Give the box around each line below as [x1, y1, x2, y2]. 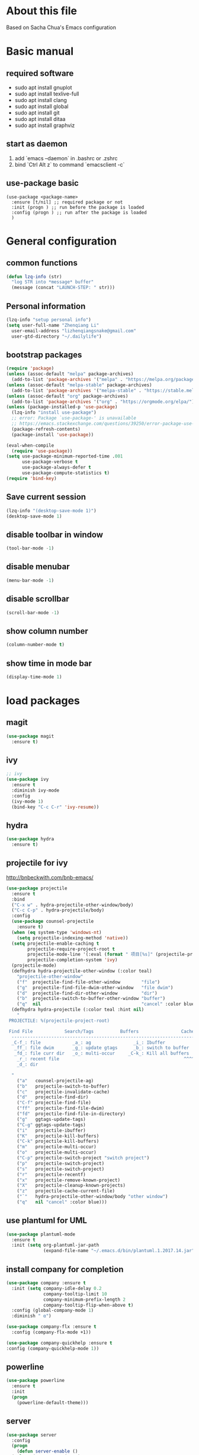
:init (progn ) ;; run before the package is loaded [11, 204, 145, 210]
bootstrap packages [6, 350, 82, 360]
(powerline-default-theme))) [17, 1399, 89, 1406]
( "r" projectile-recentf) [17, 1171, 86, 1177]
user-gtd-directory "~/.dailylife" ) [11, 333, 102, 339]
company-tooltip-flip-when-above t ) [43, 1302, 134, 1308]
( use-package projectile [6, 885, 68, 891]
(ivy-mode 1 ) [11, 798, 44, 805]
